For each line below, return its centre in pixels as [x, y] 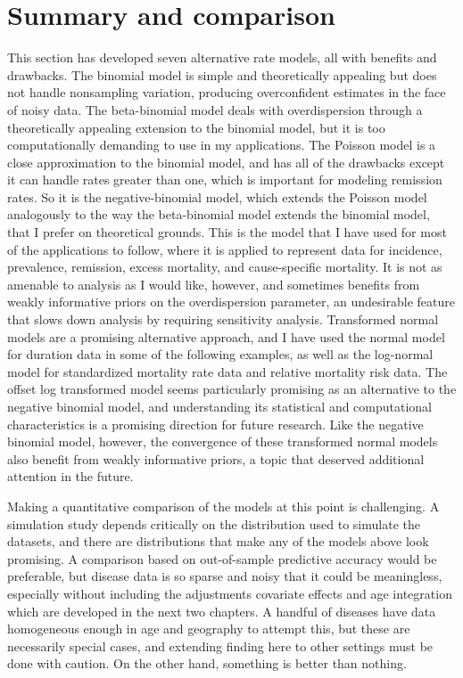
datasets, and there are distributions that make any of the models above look [218, 541]
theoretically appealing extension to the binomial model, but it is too [196, 127]
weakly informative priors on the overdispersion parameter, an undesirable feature [231, 302]
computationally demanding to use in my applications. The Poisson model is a [222, 145]
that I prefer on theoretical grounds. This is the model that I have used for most [227, 232]
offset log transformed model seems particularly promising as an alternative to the [232, 389]
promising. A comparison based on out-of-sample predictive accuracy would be [222, 558]
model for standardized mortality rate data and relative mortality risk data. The [227, 371]
